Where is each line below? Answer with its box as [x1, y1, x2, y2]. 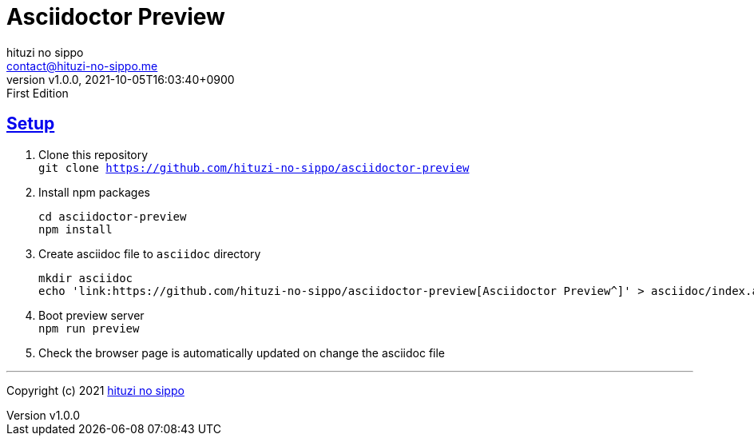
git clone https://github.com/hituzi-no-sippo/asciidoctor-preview [38, 161, 470, 174]
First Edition [6, 86, 69, 100]
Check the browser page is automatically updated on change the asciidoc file [38, 345, 446, 360]
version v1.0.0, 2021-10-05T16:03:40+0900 [6, 72, 235, 86]
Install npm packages [38, 185, 150, 199]
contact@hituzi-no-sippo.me [6, 58, 158, 73]
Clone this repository [38, 147, 149, 161]
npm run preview [38, 321, 140, 335]
